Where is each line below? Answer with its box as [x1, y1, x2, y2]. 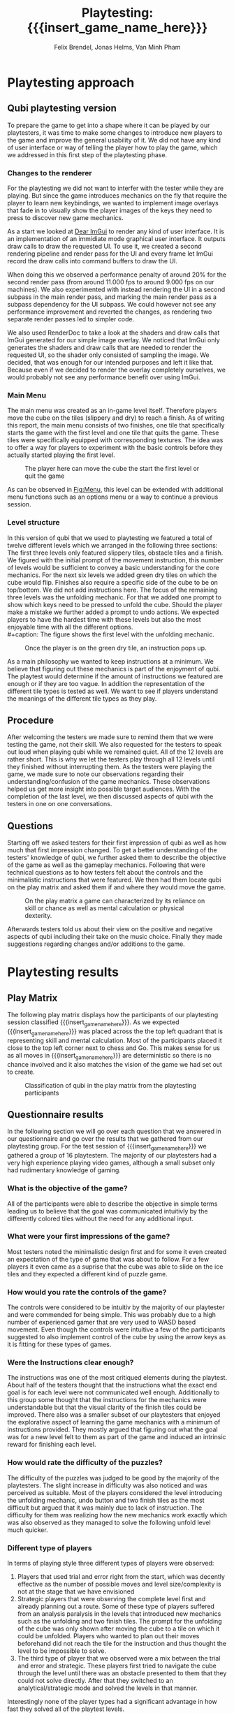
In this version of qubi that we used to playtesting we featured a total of [7, 533, 213, 542]
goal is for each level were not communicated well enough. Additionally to [7, 1388, 220, 1397]
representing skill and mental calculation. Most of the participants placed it [7, 1036, 222, 1044]
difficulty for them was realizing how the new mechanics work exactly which [7, 1510, 228, 1519]
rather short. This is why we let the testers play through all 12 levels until [7, 755, 215, 764]
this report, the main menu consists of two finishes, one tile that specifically [7, 421, 225, 430]
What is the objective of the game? [7, 1183, 128, 1193]
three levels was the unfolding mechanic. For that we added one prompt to [7, 592, 222, 602]
